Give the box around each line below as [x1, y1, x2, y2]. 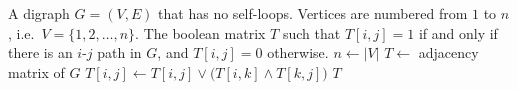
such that [282, 22, 341, 43]
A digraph [8, 3, 70, 23]
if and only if [418, 22, 498, 43]
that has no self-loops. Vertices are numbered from [158, 3, 468, 23]
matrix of [8, 61, 65, 82]
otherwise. [267, 42, 329, 63]
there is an [8, 42, 73, 63]
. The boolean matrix [135, 22, 266, 43]
